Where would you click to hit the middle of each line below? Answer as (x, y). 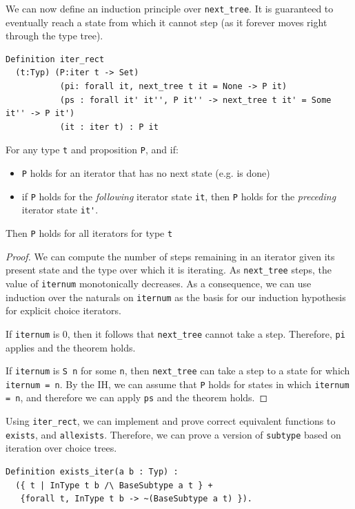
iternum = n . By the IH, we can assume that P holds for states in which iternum (177, 384)
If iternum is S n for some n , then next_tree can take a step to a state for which (178, 371)
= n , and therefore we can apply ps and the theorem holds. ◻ (137, 397)
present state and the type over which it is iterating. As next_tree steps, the (169, 270)
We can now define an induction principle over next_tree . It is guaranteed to (170, 8)
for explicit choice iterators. (63, 310)
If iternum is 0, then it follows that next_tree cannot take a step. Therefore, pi (175, 333)
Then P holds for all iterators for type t (89, 233)
